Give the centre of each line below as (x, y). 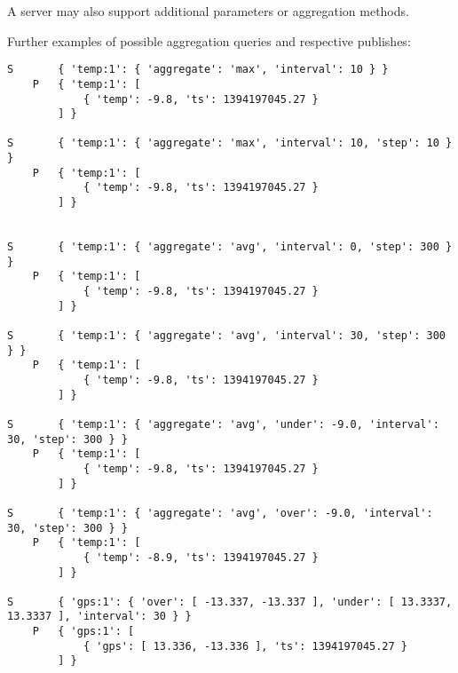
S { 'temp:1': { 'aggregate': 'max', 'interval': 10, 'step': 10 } (230, 143)
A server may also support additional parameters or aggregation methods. (208, 11)
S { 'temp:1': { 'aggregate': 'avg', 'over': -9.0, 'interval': (220, 513)
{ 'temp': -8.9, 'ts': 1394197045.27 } (201, 557)
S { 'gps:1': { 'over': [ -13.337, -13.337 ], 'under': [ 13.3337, (230, 602)
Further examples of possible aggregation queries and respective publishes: (209, 40)
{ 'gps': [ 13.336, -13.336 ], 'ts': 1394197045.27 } (245, 646)
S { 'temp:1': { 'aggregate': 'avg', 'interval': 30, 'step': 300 (226, 336)
